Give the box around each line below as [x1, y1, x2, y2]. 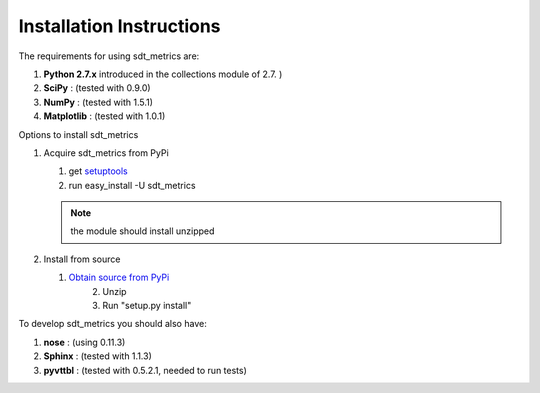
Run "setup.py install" [102, 300, 192, 312]
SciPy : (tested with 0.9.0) [43, 82, 151, 94]
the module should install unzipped [70, 225, 215, 237]
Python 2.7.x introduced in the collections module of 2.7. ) [43, 68, 283, 80]
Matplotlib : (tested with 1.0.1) [43, 110, 166, 122]
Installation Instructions [18, 15, 221, 37]
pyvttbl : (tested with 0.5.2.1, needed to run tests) [43, 364, 247, 376]
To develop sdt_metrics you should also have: [18, 318, 207, 330]
